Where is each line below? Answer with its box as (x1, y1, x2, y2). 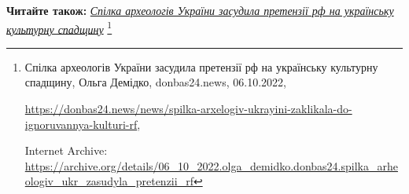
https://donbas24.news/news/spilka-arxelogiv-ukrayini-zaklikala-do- (24, 101, 352, 117)
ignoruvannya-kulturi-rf (24, 115, 138, 132)
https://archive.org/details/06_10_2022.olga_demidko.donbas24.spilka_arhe (24, 157, 398, 174)
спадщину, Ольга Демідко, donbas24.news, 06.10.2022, (24, 74, 286, 90)
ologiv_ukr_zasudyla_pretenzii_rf (24, 173, 193, 189)
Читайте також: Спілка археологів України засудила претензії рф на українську (6, 2, 394, 18)
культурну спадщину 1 (6, 18, 112, 37)
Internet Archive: (24, 142, 108, 159)
